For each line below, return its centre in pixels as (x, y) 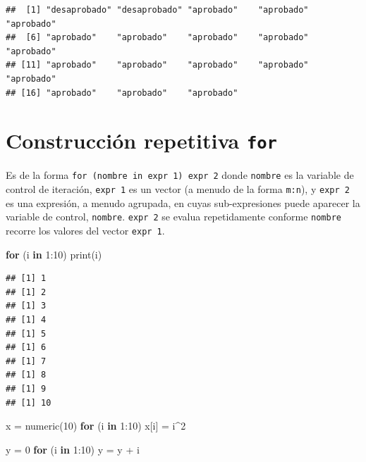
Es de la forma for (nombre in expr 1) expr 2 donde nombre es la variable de (180, 175)
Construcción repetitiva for (141, 141)
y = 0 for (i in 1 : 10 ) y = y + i (73, 449)
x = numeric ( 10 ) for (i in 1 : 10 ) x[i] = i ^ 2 (96, 426)
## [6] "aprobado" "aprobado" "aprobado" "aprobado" (157, 38)
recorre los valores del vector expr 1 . (85, 230)
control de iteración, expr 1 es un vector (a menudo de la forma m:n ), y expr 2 (178, 189)
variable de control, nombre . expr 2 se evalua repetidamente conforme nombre (173, 217)
